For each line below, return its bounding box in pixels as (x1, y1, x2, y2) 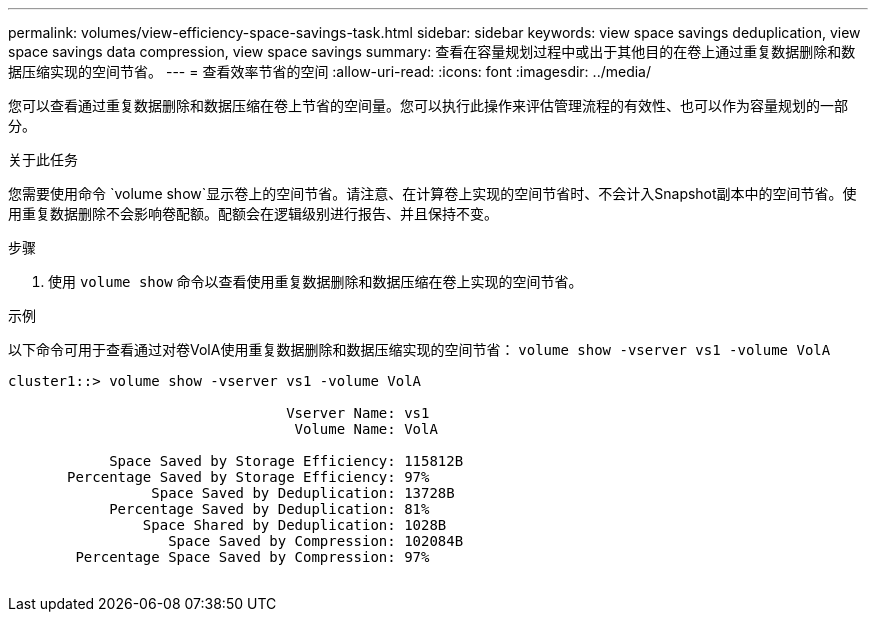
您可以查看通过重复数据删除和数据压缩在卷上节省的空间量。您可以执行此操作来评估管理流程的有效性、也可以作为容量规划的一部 (8, 97, 848, 114)
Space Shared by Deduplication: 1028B (142, 517, 447, 533)
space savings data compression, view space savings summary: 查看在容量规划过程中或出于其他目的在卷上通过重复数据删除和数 (8, 43, 856, 60)
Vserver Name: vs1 (286, 405, 430, 421)
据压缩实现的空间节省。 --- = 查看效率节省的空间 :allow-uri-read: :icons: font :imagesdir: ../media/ (8, 63, 652, 80)
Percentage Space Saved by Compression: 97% (75, 549, 430, 565)
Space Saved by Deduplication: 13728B (151, 485, 455, 501)
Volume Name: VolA (294, 421, 438, 437)
